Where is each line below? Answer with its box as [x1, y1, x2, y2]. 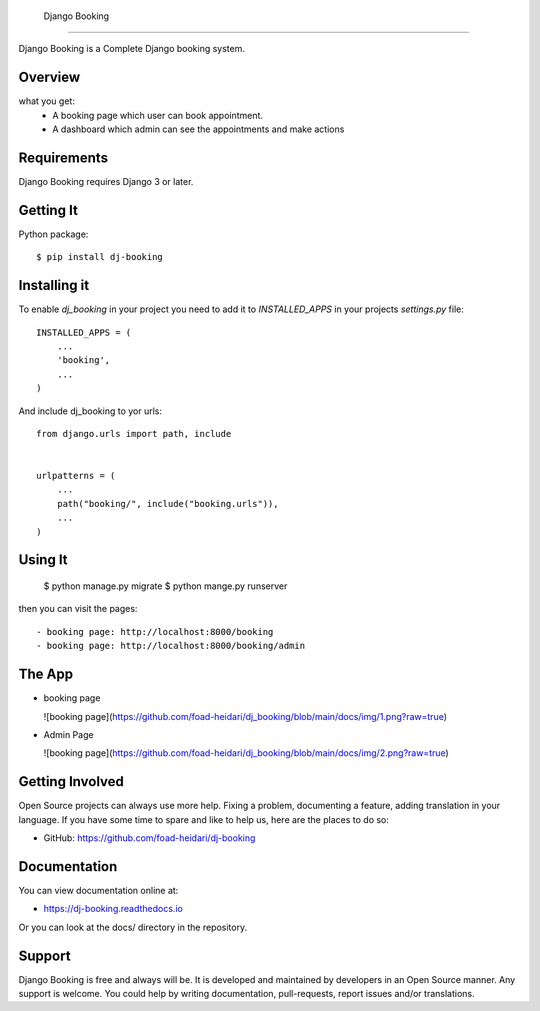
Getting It [18, 201, 79, 219]
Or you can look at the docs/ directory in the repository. [18, 921, 248, 933]
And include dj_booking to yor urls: [18, 405, 163, 417]
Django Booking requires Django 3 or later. [18, 175, 194, 187]
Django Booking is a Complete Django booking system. [18, 43, 245, 55]
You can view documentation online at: [18, 884, 179, 896]
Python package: [18, 228, 89, 240]
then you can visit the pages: [18, 603, 138, 615]
